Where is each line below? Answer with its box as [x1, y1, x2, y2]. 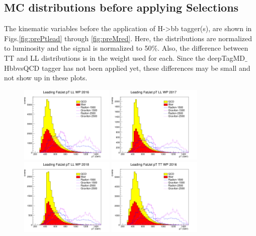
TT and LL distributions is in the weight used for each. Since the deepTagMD [4, 52, 245, 63]
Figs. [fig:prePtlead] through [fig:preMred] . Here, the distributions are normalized [4, 33, 252, 43]
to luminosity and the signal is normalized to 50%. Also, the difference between [4, 43, 248, 53]
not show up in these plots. [4, 72, 88, 83]
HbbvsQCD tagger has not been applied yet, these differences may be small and [4, 62, 250, 73]
